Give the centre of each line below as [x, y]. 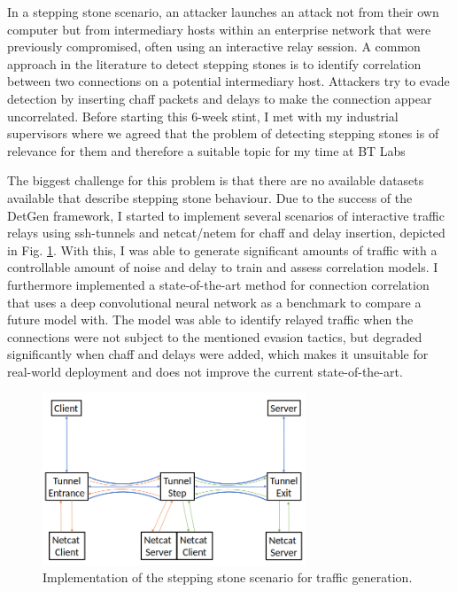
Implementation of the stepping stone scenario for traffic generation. [228, 577]
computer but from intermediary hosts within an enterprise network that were [219, 29]
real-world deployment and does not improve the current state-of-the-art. [205, 371]
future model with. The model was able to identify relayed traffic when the [210, 319]
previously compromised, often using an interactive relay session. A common [214, 47]
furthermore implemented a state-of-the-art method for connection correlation [218, 284]
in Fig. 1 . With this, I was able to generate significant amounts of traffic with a [222, 249]
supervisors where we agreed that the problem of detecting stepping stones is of [223, 133]
